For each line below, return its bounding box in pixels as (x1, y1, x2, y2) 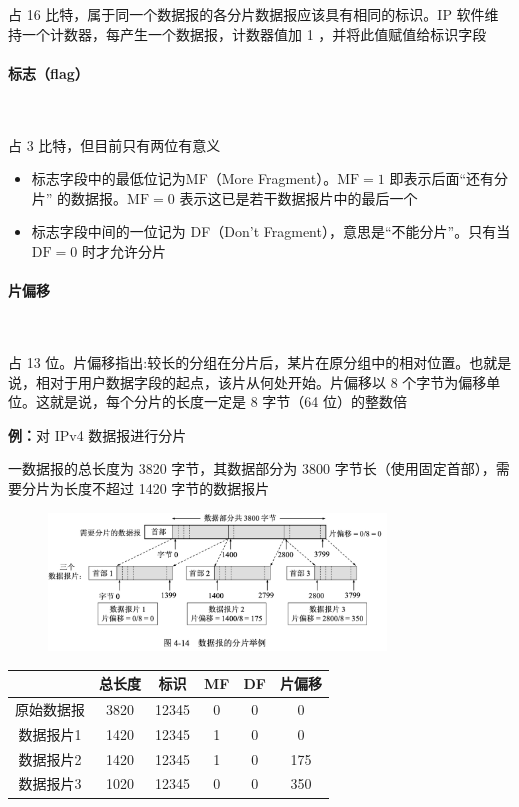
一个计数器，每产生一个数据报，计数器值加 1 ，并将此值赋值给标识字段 (21, 23, 487, 44)
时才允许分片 (81, 240, 166, 261)
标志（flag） (8, 62, 89, 83)
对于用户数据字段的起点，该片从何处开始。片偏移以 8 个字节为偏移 (49, 371, 487, 392)
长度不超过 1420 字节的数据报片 (63, 477, 270, 498)
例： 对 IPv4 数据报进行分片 (8, 424, 187, 445)
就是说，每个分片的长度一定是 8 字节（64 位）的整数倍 (49, 391, 407, 412)
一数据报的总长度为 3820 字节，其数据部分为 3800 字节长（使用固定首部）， (8, 458, 496, 479)
